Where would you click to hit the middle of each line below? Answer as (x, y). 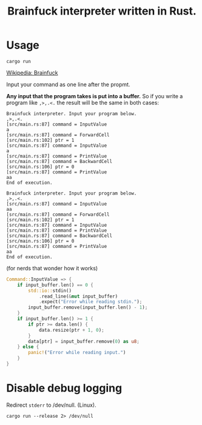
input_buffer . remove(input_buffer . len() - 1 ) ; (88, 307)
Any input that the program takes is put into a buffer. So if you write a (95, 96)
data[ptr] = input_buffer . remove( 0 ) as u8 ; (84, 341)
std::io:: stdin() (50, 290)
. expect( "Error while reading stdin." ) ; (90, 302)
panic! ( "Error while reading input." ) (77, 353)
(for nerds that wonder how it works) (52, 268)
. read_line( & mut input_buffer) (78, 296)
